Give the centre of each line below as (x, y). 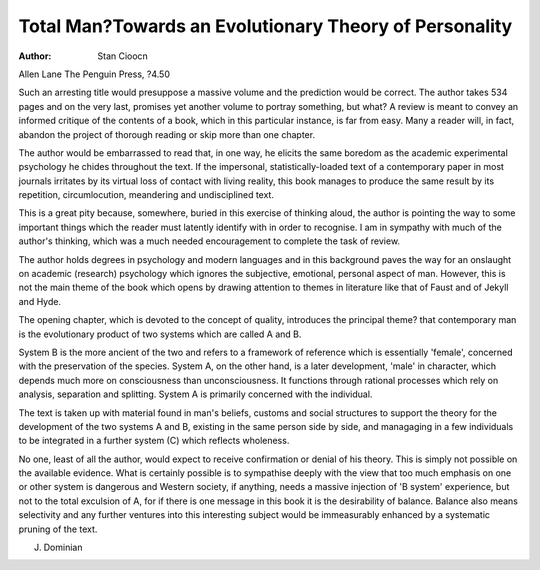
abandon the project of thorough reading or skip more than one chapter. (166, 134)
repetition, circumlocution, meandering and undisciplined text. (146, 195)
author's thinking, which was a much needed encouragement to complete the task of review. (209, 241)
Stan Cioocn (123, 56)
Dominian (63, 547)
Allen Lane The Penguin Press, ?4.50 (94, 74)
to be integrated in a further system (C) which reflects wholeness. (154, 441)
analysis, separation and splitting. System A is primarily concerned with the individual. (195, 394)
